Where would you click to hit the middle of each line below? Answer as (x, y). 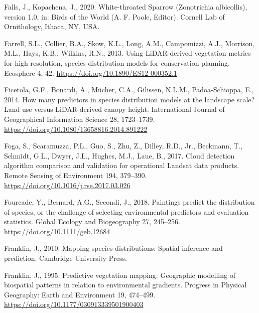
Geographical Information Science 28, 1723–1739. (80, 119)
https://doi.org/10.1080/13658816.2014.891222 (76, 129)
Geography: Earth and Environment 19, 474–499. (80, 294)
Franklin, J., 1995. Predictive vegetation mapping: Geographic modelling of (120, 275)
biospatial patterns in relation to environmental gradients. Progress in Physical (125, 285)
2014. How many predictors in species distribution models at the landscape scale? (129, 99)
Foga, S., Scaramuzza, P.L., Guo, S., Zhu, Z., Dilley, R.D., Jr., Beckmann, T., (123, 146)
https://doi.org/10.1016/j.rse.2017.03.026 (67, 185)
